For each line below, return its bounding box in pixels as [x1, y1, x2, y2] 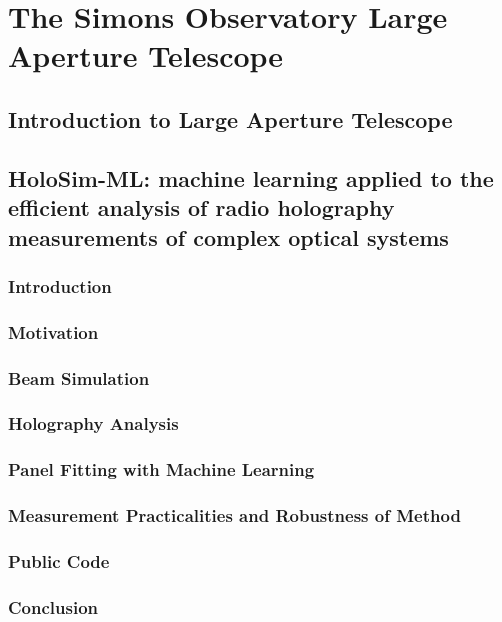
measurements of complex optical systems [8, 221, 449, 252]
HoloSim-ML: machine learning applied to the [8, 162, 494, 193]
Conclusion [8, 594, 98, 619]
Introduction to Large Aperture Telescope [8, 103, 453, 134]
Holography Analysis [8, 411, 179, 436]
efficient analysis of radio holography [8, 192, 395, 223]
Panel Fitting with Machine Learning [8, 457, 315, 482]
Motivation [8, 319, 99, 344]
